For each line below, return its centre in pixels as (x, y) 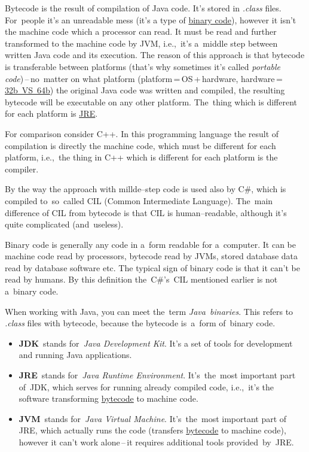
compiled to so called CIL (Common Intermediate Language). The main (139, 200)
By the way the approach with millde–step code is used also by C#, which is (146, 189)
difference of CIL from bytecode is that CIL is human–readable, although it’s (146, 212)
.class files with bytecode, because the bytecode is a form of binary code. (140, 323)
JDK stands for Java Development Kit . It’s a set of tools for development (156, 343)
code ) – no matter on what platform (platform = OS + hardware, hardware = (144, 78)
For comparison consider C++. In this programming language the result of (142, 133)
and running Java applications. (75, 355)
